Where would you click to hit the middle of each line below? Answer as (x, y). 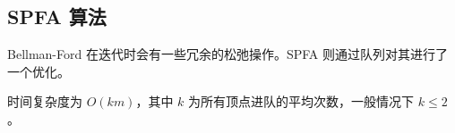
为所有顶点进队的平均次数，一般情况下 (301, 101)
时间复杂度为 (45, 101)
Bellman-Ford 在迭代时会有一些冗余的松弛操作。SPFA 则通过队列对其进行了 (227, 54)
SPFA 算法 (57, 17)
